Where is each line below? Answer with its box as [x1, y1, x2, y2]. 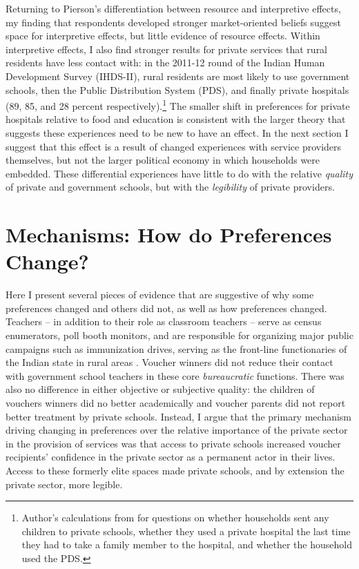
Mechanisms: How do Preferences [6, 220, 332, 249]
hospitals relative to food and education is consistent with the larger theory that [6, 112, 346, 126]
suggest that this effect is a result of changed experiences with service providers [6, 139, 342, 153]
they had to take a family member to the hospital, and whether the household [21, 537, 352, 552]
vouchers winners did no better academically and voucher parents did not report [6, 396, 346, 410]
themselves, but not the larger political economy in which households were [6, 153, 320, 167]
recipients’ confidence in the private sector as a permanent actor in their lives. [6, 450, 336, 464]
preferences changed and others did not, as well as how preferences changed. [6, 300, 327, 315]
